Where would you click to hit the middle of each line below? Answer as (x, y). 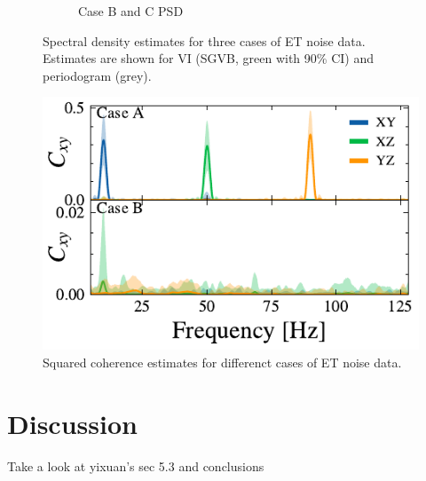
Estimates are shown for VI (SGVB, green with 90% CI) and (208, 58)
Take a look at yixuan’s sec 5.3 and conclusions (136, 465)
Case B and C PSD (131, 11)
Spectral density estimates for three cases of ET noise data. (204, 40)
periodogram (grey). (97, 75)
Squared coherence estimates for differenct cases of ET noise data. (222, 362)
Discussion (72, 423)
